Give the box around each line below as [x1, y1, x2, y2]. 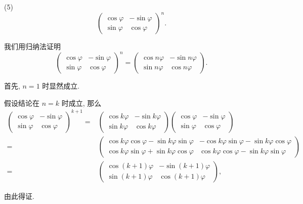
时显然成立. [42, 80, 80, 91]
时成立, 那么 [61, 97, 102, 108]
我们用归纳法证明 [4, 41, 61, 52]
